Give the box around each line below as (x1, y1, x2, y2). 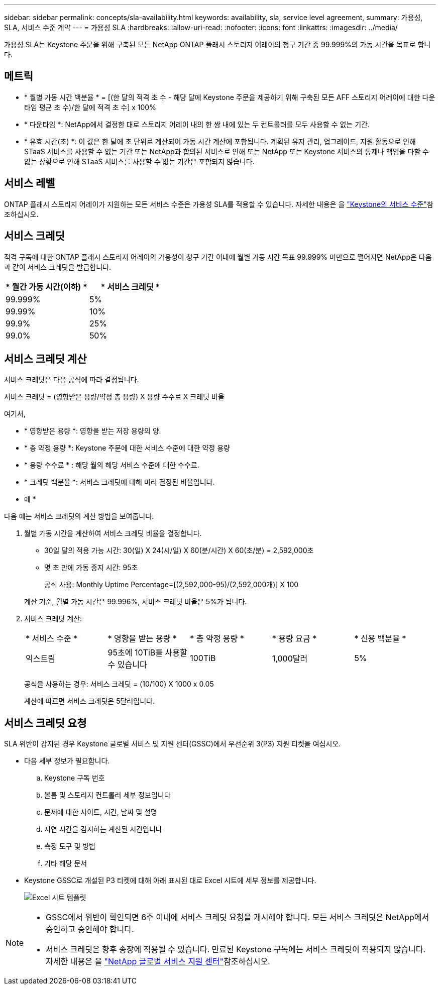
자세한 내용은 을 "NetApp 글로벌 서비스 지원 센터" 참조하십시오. (46, 956, 270, 967)
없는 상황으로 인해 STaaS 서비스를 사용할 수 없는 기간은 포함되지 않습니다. (24, 157, 255, 166)
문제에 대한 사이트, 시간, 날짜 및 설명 (44, 808, 157, 817)
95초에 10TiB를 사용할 (107, 647, 187, 658)
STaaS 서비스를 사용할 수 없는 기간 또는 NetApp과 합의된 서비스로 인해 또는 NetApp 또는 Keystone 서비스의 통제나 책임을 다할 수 (24, 147, 429, 156)
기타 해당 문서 (44, 859, 87, 868)
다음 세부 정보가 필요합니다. (24, 756, 110, 765)
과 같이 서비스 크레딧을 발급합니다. (4, 262, 111, 271)
